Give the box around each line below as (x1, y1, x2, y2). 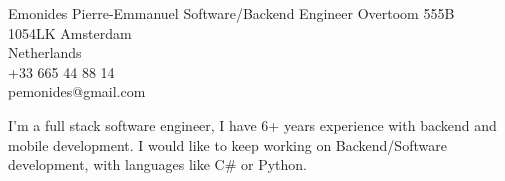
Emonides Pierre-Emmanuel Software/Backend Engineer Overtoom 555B (8, 3, 455, 23)
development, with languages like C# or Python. (8, 154, 307, 175)
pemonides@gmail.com (8, 81, 146, 102)
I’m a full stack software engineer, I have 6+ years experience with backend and (8, 114, 497, 135)
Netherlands (8, 42, 82, 63)
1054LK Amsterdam (8, 22, 132, 43)
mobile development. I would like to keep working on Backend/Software (8, 134, 447, 155)
